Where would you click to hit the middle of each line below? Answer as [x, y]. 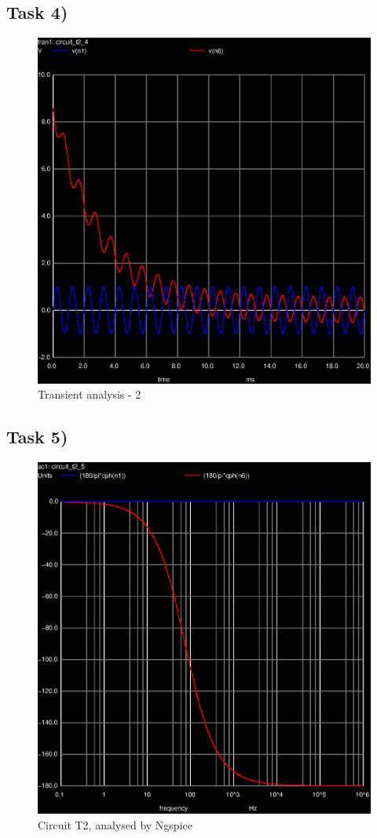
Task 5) [37, 437]
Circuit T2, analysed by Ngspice [115, 824]
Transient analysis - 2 [90, 394]
